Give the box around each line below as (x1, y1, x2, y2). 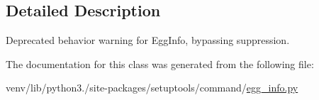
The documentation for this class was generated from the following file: (6, 56, 314, 71)
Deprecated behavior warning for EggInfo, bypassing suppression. (6, 33, 290, 48)
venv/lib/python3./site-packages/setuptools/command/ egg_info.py (6, 80, 298, 95)
